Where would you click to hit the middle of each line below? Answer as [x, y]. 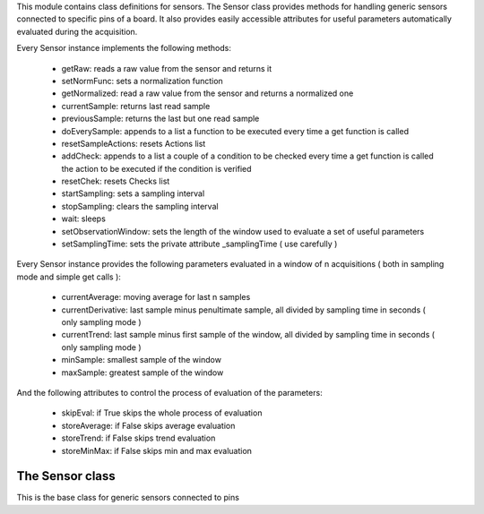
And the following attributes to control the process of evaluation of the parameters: [169, 392]
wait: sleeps [84, 218]
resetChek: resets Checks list [116, 181]
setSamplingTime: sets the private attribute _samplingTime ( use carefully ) [199, 244]
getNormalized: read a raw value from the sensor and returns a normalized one [207, 93]
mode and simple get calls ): [69, 277]
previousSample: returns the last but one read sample [160, 119]
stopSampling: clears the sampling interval [140, 206]
